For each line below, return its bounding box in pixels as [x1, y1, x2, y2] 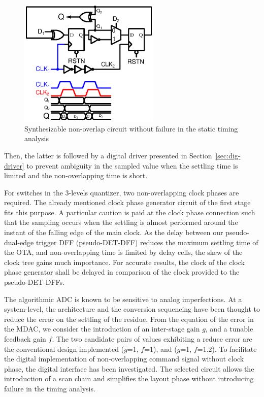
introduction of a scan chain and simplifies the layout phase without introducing [4, 373, 254, 384]
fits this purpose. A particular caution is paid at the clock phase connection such [4, 207, 255, 217]
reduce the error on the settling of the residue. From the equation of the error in [4, 313, 254, 324]
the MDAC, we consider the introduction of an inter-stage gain [4, 323, 200, 334]
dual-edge [4, 237, 34, 247]
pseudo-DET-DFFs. [4, 277, 64, 287]
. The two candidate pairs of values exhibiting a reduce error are [52, 334, 252, 344]
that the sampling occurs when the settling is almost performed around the [4, 217, 238, 227]
